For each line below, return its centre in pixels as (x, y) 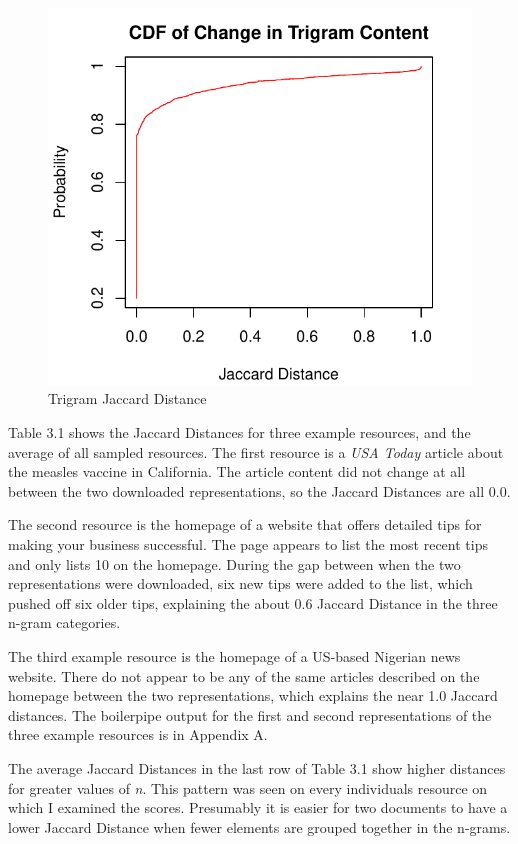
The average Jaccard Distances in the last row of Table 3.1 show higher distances (257, 767)
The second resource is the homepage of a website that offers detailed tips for (245, 524)
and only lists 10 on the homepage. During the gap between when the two (234, 563)
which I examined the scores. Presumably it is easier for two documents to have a (258, 807)
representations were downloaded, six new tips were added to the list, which (240, 583)
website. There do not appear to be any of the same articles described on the (244, 675)
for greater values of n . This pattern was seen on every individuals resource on (248, 787)
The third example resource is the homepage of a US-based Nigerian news (234, 656)
